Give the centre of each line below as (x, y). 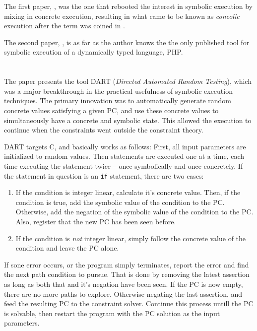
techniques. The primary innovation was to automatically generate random (118, 100)
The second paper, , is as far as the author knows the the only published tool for (127, 42)
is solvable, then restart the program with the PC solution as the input (112, 313)
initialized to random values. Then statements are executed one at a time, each (124, 156)
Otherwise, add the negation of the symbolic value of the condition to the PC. (134, 212)
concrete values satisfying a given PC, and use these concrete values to (111, 110)
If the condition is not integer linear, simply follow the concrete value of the (131, 238)
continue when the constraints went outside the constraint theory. (104, 130)
